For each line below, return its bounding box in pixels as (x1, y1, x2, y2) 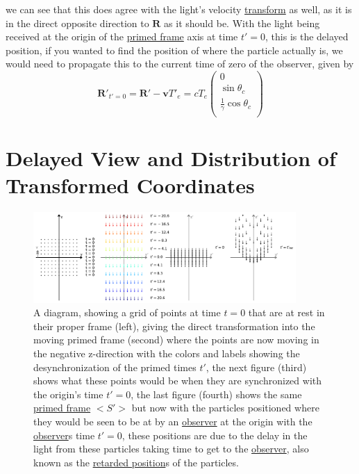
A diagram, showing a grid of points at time (33, 305, 221, 320)
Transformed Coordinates (6, 171, 255, 199)
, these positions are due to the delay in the (122, 427, 308, 442)
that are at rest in (248, 305, 325, 320)
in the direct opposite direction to (6, 15, 149, 30)
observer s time (33, 427, 95, 442)
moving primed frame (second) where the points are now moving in (33, 332, 319, 347)
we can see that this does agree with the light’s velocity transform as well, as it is (6, 2, 352, 16)
